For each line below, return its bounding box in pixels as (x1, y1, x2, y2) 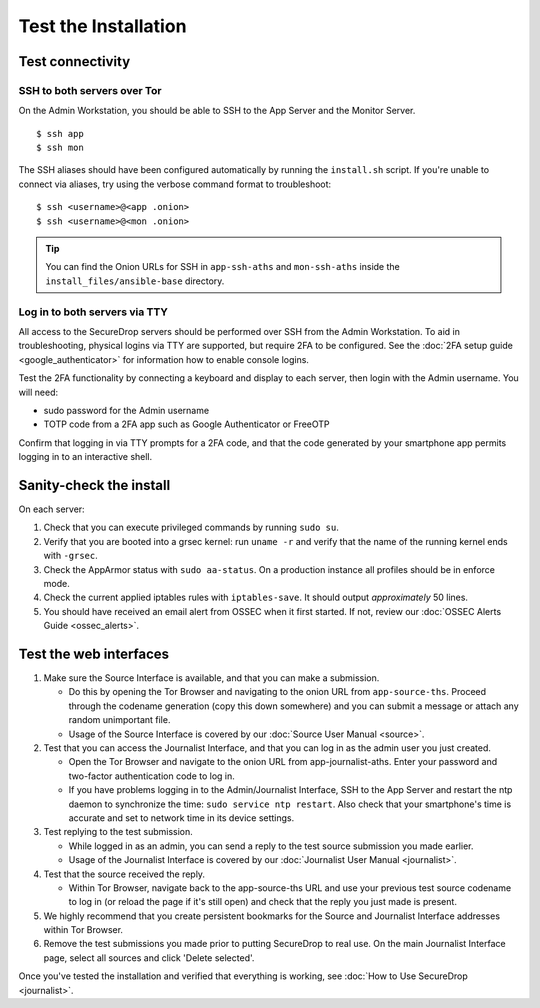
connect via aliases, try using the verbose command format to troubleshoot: (18, 178, 332, 190)
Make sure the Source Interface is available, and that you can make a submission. (43, 672, 380, 684)
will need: (18, 386, 59, 398)
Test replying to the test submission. (43, 826, 194, 838)
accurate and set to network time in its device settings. (68, 811, 295, 824)
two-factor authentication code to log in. (68, 770, 235, 782)
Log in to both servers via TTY (18, 305, 169, 319)
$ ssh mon (36, 142, 84, 154)
